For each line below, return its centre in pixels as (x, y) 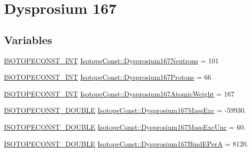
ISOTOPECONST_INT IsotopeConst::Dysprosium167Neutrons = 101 (111, 60)
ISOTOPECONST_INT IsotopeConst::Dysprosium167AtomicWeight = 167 (119, 93)
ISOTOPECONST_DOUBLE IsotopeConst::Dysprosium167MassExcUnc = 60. (125, 127)
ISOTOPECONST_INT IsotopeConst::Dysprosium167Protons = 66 (108, 77)
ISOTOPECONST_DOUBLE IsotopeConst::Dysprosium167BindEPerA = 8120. (126, 143)
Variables (28, 39)
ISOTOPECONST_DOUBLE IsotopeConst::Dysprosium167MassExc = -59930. (125, 110)
